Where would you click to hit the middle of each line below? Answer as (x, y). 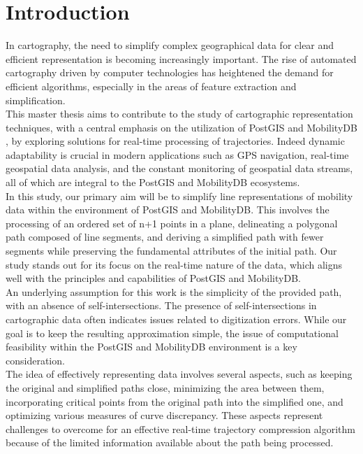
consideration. (35, 360)
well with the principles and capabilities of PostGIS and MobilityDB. (153, 278)
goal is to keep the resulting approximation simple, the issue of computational (172, 333)
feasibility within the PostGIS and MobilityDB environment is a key (151, 347)
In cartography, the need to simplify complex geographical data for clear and (170, 45)
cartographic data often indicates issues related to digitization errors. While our (176, 319)
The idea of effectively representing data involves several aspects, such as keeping (179, 374)
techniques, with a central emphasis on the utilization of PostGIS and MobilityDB (181, 127)
